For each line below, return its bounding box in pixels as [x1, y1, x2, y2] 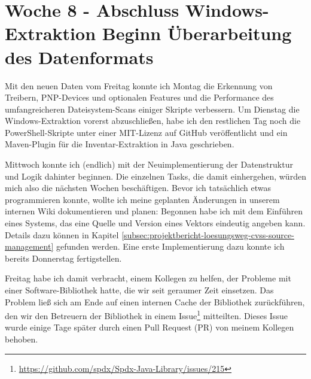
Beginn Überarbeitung [102, 21, 292, 46]
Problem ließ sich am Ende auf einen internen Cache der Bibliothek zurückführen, [5, 295, 305, 308]
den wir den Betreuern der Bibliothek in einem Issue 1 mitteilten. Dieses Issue [5, 308, 288, 322]
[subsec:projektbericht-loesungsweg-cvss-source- [121, 228, 294, 241]
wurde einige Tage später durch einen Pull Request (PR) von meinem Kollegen [5, 321, 294, 333]
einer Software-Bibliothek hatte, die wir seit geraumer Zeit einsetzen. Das [5, 284, 274, 296]
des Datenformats [5, 44, 154, 69]
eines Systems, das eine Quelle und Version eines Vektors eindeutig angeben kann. [5, 217, 306, 229]
